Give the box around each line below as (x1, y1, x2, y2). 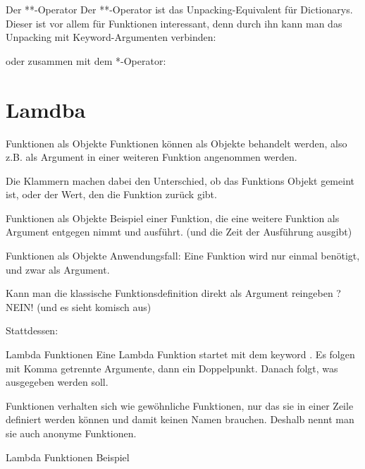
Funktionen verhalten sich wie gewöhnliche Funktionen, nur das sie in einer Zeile (6, 398, 354, 413)
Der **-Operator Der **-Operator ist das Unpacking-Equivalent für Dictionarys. (6, 2, 353, 16)
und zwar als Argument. (6, 262, 110, 276)
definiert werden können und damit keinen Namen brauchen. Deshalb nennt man (6, 412, 354, 427)
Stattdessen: (6, 323, 58, 338)
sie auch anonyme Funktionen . (6, 426, 137, 440)
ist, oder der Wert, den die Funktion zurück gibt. (6, 187, 217, 202)
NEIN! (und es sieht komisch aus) (6, 299, 151, 314)
